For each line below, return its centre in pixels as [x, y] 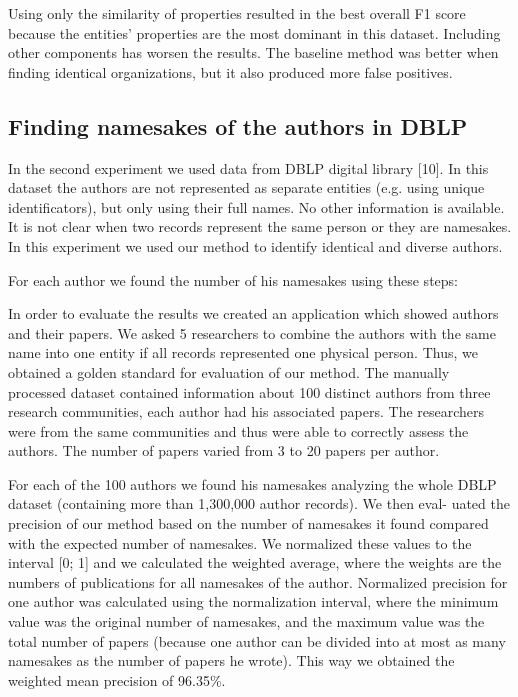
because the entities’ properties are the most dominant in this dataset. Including [254, 32]
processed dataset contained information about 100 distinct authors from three [249, 391]
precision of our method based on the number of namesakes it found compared [248, 523]
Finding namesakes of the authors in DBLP [238, 125]
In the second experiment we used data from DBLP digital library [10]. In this [248, 167]
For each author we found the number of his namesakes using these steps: [233, 279]
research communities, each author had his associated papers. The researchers [246, 411]
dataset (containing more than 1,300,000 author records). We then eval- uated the [259, 503]
